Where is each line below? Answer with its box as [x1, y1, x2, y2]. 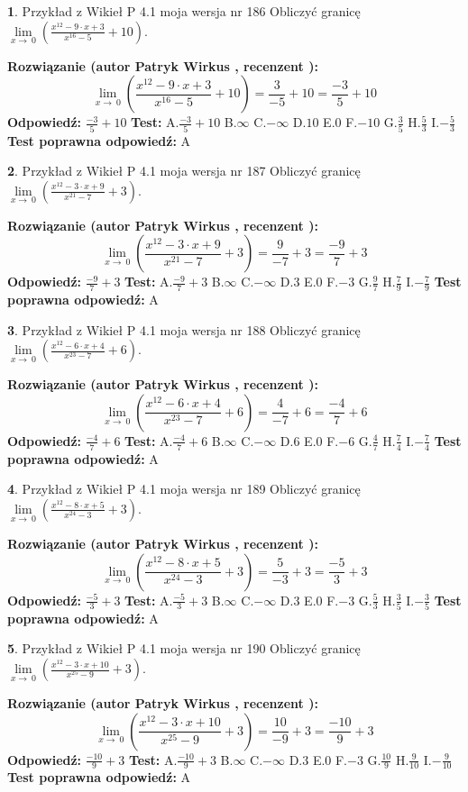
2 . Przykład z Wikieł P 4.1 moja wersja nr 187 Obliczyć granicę [7, 161, 361, 180]
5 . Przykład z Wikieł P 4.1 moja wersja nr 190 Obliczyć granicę [7, 639, 361, 658]
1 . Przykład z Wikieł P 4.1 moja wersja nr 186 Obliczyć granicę [7, 2, 361, 20]
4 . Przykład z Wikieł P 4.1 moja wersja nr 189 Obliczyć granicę [7, 479, 361, 498]
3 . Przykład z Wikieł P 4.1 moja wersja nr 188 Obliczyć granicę [7, 320, 361, 339]
